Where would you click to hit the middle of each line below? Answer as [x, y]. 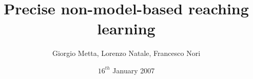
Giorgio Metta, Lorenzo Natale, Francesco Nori [126, 53]
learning [126, 28]
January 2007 [134, 70]
